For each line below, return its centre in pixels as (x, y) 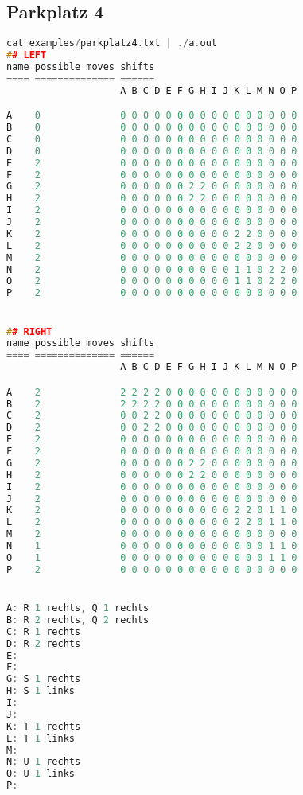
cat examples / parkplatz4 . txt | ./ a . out (112, 43)
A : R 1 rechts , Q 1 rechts (78, 608)
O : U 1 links (41, 774)
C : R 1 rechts (44, 631)
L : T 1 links (41, 738)
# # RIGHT (29, 331)
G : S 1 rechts (44, 679)
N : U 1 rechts (44, 762)
